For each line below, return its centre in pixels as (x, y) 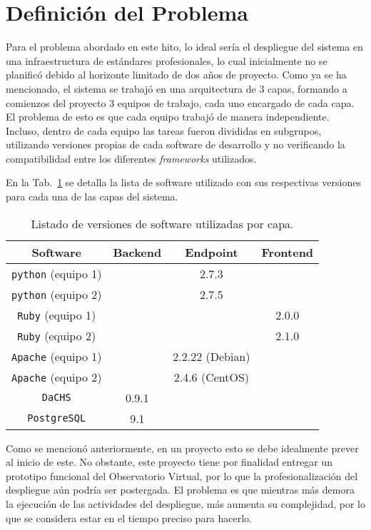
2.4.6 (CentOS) (212, 377)
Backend (137, 252)
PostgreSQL (57, 418)
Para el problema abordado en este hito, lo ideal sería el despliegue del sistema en (184, 47)
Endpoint (212, 252)
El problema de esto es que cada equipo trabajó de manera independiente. (168, 117)
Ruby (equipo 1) (57, 315)
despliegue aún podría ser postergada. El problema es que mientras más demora (180, 490)
